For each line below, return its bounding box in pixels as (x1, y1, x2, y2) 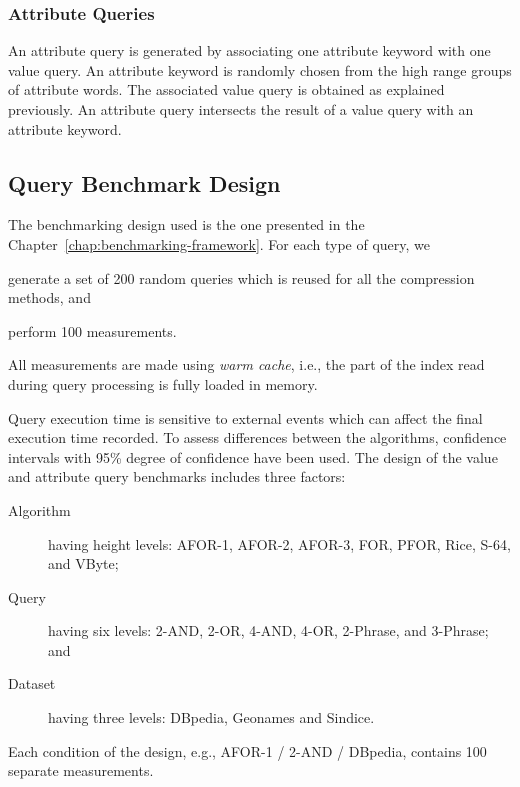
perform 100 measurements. (8, 320, 177, 341)
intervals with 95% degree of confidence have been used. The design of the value (8, 446, 498, 467)
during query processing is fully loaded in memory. (8, 373, 318, 394)
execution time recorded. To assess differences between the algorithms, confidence (8, 427, 507, 448)
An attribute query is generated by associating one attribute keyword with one (8, 40, 491, 61)
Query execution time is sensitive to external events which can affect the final (8, 407, 483, 428)
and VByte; (48, 553, 119, 574)
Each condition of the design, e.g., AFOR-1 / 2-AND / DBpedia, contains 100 (8, 740, 487, 761)
